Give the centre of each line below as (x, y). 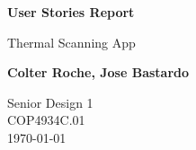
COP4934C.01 (46, 120)
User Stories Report (71, 12)
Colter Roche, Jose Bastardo (98, 72)
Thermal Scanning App (71, 42)
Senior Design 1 (50, 102)
